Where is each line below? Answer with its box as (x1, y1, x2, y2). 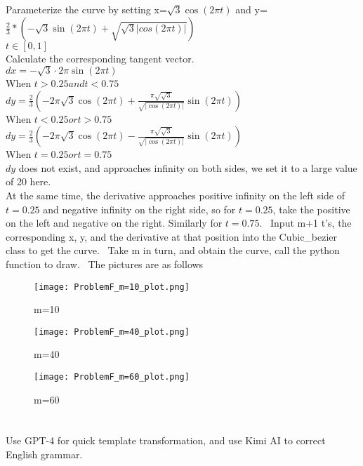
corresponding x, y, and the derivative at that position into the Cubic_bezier (6, 229, 338, 244)
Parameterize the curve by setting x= (6, 2, 167, 16)
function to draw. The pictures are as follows (6, 256, 204, 271)
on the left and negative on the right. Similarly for (6, 215, 223, 230)
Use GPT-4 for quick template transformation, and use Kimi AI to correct (6, 433, 326, 448)
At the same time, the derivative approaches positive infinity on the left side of (6, 187, 345, 202)
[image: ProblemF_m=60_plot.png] (34, 372, 190, 382)
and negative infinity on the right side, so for (43, 201, 236, 216)
